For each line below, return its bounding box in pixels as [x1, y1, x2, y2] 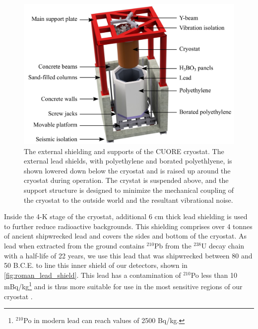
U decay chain [201, 240, 245, 250]
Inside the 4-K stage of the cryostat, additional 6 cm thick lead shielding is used [4, 211, 248, 222]
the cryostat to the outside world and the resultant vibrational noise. [24, 194, 233, 205]
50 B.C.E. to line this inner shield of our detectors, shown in [4, 260, 188, 270]
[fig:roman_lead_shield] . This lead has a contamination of [4, 269, 181, 280]
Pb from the [154, 240, 192, 250]
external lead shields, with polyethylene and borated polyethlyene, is [24, 156, 232, 166]
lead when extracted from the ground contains [4, 240, 144, 250]
